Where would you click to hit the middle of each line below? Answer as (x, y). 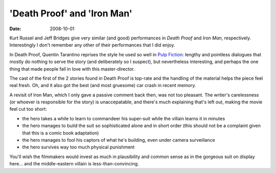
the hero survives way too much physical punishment (78, 147)
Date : (15, 29)
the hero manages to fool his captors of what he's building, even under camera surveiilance (119, 140)
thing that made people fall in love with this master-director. (72, 69)
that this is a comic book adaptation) (61, 133)
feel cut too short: (28, 109)
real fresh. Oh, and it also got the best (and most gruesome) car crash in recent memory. (103, 85)
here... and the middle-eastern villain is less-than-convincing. (74, 164)
